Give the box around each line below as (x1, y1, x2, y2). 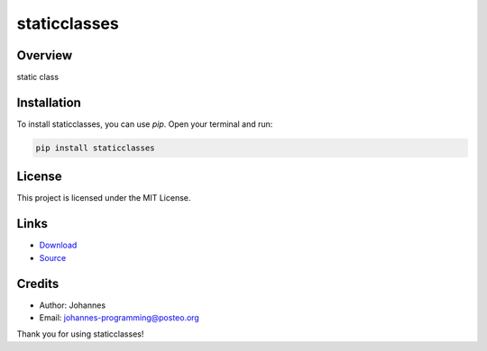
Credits (16, 275, 60, 292)
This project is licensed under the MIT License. (16, 193, 191, 203)
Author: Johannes (39, 300, 106, 310)
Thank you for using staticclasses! (16, 328, 144, 339)
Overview (16, 48, 73, 63)
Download (39, 239, 78, 251)
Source (39, 252, 67, 263)
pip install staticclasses (35, 142, 155, 153)
